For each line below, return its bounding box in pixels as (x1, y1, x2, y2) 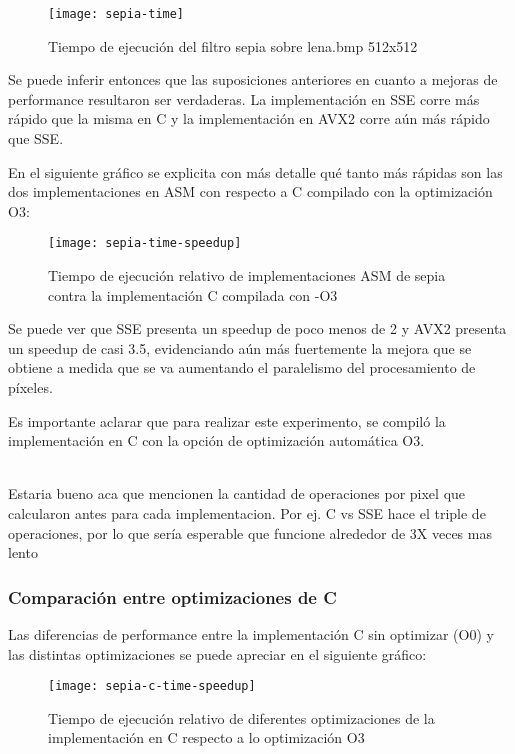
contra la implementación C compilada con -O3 (48, 284, 338, 305)
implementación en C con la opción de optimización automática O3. (8, 430, 425, 451)
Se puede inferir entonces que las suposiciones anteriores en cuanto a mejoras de (8, 69, 498, 90)
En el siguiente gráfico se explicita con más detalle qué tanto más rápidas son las (8, 161, 503, 182)
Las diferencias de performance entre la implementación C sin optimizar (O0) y (8, 624, 494, 644)
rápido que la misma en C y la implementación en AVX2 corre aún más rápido (8, 108, 490, 129)
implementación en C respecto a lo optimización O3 (48, 727, 365, 748)
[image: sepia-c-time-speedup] (48, 679, 256, 694)
